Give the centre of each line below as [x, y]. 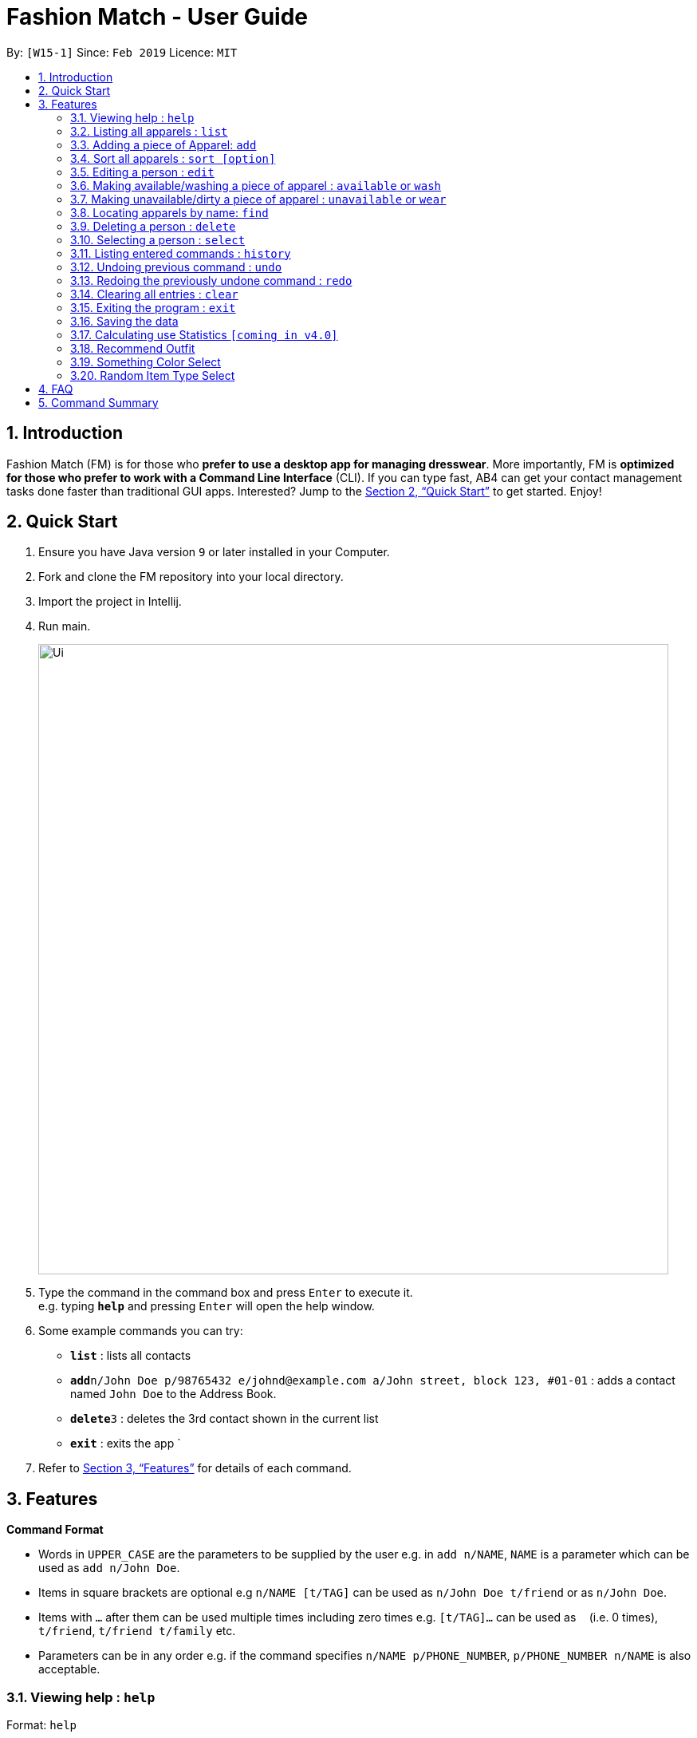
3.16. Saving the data [124, 321]
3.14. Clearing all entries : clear [154, 294]
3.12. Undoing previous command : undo [176, 267]
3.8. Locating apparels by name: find [169, 212]
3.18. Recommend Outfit [133, 348]
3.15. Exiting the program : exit [153, 307]
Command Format [55, 1530]
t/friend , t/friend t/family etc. [137, 1631]
